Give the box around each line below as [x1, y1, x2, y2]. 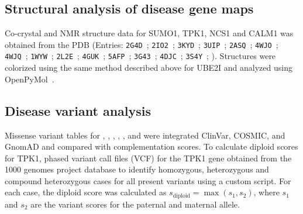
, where [253, 186, 280, 198]
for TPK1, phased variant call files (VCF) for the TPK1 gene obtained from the [5, 151, 292, 164]
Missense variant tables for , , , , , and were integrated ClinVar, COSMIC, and [5, 129, 285, 141]
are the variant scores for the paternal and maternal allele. [30, 198, 240, 210]
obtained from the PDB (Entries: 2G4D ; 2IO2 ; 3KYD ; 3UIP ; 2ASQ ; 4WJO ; [5, 38, 278, 50]
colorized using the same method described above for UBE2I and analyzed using [5, 61, 292, 74]
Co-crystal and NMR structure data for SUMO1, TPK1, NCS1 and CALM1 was [5, 27, 294, 39]
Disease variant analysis [5, 101, 151, 119]
